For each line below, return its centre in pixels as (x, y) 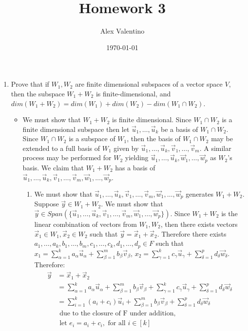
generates (200, 193)
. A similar (215, 148)
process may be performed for (67, 157)
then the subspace (38, 93)
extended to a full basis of (61, 148)
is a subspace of (92, 138)
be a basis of (180, 129)
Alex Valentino (122, 31)
